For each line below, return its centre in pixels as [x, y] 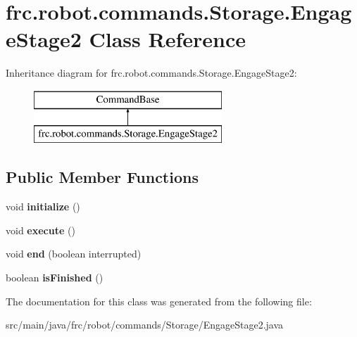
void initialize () [43, 206]
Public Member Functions [102, 177]
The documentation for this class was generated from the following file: [159, 301]
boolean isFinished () [55, 278]
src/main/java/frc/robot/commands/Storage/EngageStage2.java [145, 325]
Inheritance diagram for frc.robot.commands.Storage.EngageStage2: [151, 73]
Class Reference [167, 39]
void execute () [40, 230]
